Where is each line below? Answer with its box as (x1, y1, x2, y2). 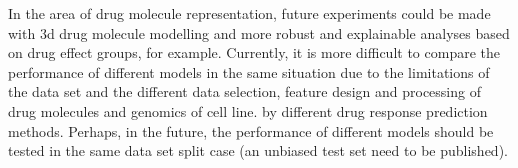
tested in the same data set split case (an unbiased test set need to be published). (8, 140, 508, 161)
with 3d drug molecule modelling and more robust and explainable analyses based (8, 22, 510, 43)
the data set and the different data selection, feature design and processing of (8, 81, 481, 102)
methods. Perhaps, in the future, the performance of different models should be (8, 120, 494, 141)
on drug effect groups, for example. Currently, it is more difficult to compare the (8, 42, 500, 63)
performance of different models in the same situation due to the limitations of (8, 61, 490, 82)
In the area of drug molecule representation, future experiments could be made (8, 3, 491, 23)
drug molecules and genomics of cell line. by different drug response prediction (8, 100, 488, 121)
